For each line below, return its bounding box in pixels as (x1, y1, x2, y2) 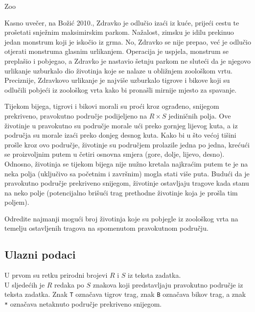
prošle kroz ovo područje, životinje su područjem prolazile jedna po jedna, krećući (4, 139, 250, 149)
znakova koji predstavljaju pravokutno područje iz (93, 279, 243, 289)
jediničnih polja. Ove (168, 110, 231, 120)
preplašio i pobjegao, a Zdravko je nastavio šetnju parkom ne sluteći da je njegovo (4, 55, 251, 66)
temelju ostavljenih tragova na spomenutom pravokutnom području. (4, 223, 209, 233)
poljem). (4, 197, 29, 207)
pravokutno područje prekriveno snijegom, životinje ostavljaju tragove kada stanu (4, 178, 249, 188)
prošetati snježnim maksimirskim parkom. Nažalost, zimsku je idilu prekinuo (4, 27, 234, 37)
